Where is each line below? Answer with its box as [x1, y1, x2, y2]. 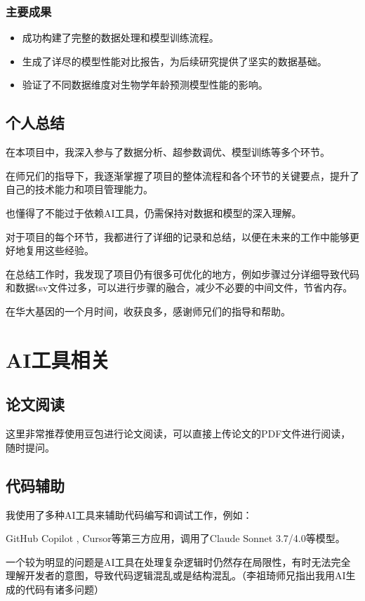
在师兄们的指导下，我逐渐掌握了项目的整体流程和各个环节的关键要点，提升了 [6, 168, 359, 183]
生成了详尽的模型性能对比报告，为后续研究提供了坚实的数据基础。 [22, 53, 327, 68]
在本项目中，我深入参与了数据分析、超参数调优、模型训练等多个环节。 [6, 145, 330, 159]
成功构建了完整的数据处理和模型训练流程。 [22, 30, 219, 45]
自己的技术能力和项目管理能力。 [6, 182, 153, 197]
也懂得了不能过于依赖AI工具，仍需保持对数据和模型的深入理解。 [6, 205, 302, 220]
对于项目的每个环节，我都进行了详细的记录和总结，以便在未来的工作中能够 [6, 229, 350, 244]
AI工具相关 [6, 345, 110, 374]
